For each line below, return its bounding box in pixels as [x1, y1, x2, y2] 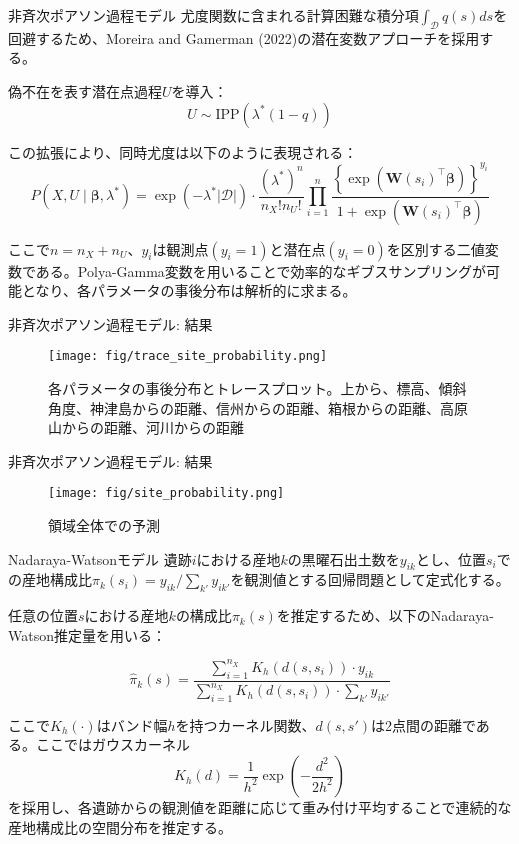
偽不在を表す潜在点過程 [8, 80, 162, 101]
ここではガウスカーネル [35, 734, 190, 755]
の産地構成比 [8, 569, 92, 590]
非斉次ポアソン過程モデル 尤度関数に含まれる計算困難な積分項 [8, 5, 419, 25]
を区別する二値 [386, 238, 485, 259]
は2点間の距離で [370, 714, 476, 735]
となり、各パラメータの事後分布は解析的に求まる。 [21, 280, 357, 301]
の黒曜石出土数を [287, 548, 400, 569]
